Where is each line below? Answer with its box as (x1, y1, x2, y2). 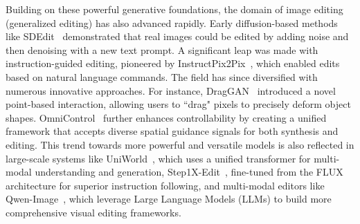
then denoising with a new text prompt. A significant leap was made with (6, 42, 318, 57)
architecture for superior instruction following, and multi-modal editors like (6, 178, 325, 192)
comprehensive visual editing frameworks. (6, 205, 181, 219)
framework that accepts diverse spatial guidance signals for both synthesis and (6, 124, 339, 138)
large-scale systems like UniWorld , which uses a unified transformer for (6, 151, 311, 165)
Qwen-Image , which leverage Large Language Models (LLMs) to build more (6, 192, 332, 206)
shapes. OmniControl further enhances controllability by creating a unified (6, 110, 327, 124)
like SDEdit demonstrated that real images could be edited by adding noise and (6, 29, 349, 44)
